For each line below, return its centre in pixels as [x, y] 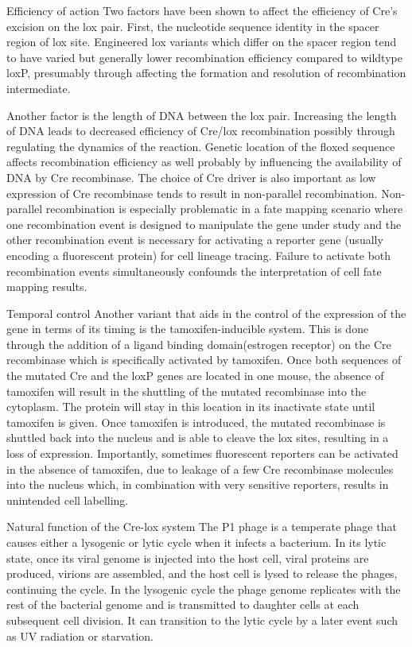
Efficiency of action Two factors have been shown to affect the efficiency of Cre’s [202, 10]
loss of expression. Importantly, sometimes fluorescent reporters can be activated [202, 453]
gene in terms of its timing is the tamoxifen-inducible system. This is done [188, 329]
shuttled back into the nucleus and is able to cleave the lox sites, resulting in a [198, 438]
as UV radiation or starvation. [80, 635]
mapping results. [47, 287]
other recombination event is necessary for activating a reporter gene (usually [195, 240]
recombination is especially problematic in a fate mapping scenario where [224, 209]
